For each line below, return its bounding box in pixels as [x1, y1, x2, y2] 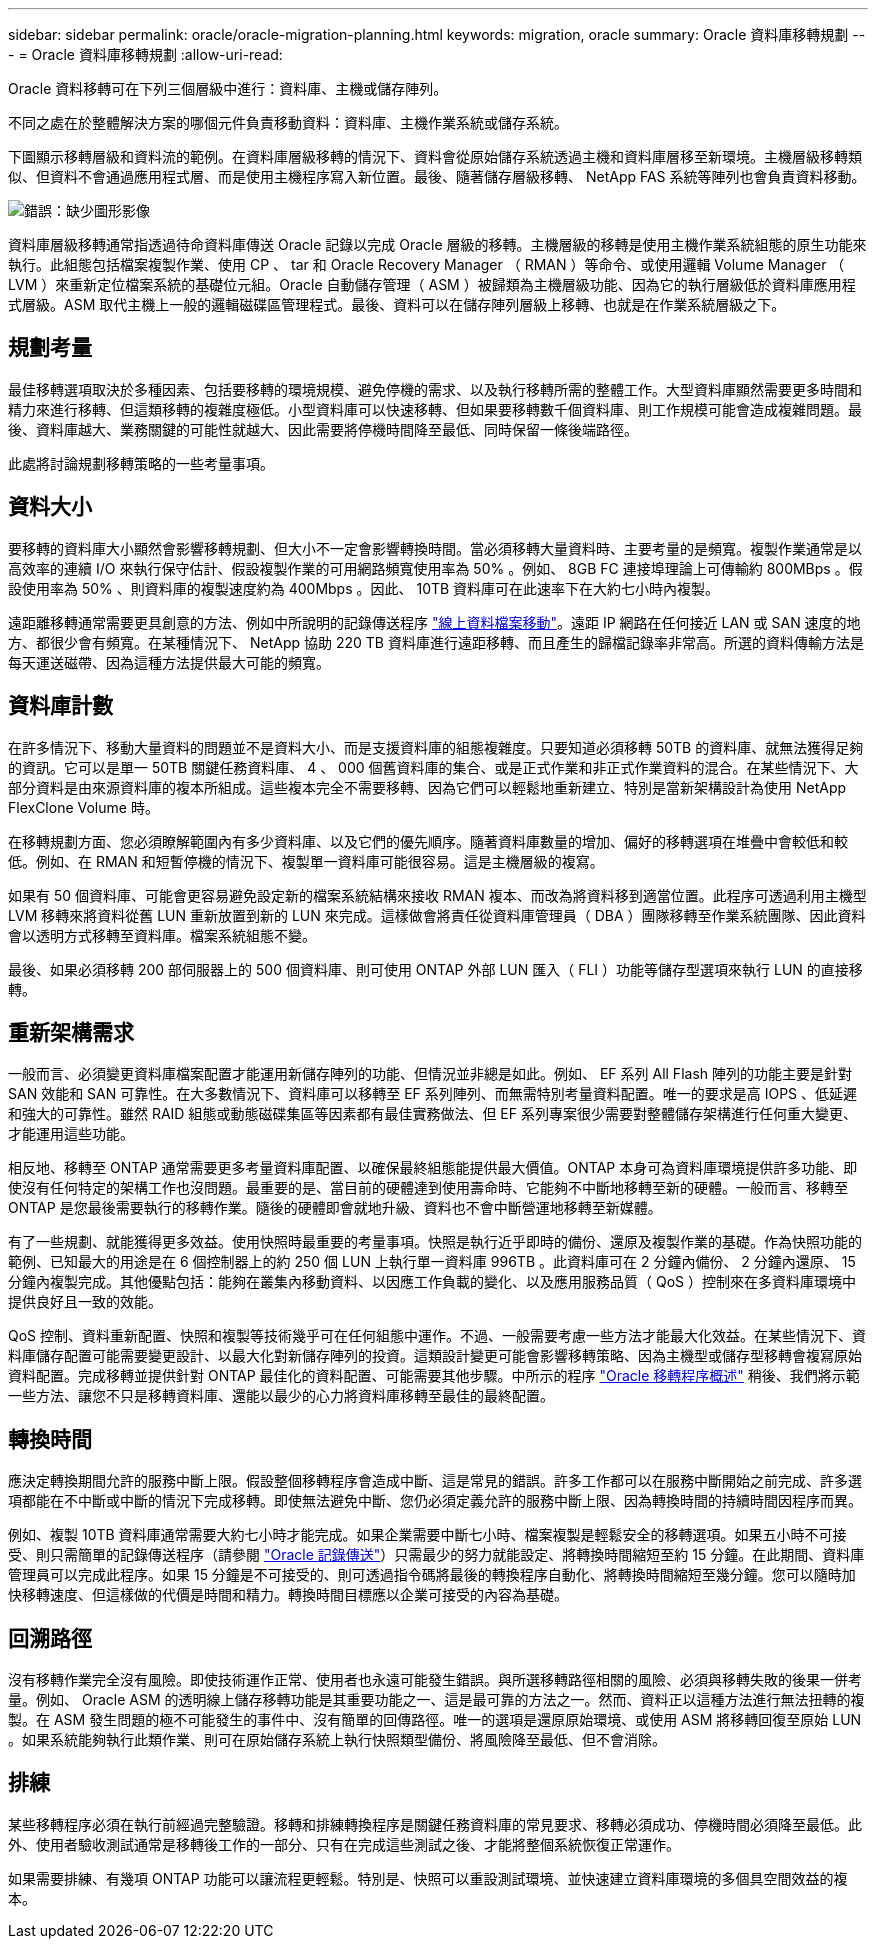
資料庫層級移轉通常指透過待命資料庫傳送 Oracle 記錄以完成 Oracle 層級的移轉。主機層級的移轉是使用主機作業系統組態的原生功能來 [8, 236, 867, 253]
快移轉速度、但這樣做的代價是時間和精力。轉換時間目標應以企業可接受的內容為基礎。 [8, 1586, 568, 1604]
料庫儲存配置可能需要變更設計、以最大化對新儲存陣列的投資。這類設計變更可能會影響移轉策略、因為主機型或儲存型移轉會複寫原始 [8, 1347, 862, 1365]
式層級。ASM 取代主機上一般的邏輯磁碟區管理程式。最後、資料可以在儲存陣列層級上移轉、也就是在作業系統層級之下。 [8, 296, 786, 313]
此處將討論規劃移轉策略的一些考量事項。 [8, 454, 274, 472]
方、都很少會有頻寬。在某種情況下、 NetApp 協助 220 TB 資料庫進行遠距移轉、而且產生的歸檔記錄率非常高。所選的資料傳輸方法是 [8, 633, 864, 651]
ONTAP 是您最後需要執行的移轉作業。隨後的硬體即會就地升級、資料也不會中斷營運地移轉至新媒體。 [8, 1199, 662, 1217]
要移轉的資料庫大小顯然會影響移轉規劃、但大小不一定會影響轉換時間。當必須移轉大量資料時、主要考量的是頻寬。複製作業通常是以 [8, 539, 862, 557]
